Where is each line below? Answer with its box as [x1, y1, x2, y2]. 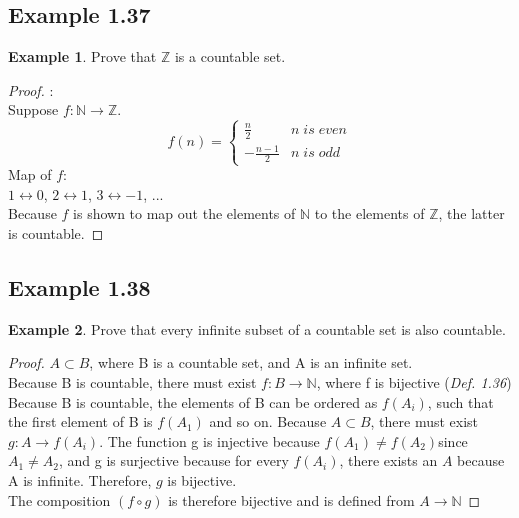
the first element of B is [8, 411, 153, 432]
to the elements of [314, 203, 425, 224]
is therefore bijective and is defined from [168, 489, 415, 510]
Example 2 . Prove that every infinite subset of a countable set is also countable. [8, 318, 506, 339]
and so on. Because [209, 411, 327, 432]
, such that [427, 391, 494, 412]
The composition [8, 489, 111, 510]
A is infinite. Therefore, [8, 469, 152, 490]
